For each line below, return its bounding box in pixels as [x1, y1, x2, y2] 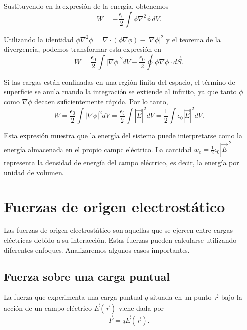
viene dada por [118, 303, 164, 313]
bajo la [221, 292, 242, 302]
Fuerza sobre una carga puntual [4, 268, 170, 284]
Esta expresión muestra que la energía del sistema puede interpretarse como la [4, 131, 242, 141]
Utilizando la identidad [4, 34, 74, 44]
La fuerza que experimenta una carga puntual [4, 292, 143, 302]
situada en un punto [150, 292, 212, 302]
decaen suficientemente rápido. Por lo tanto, [34, 96, 168, 106]
